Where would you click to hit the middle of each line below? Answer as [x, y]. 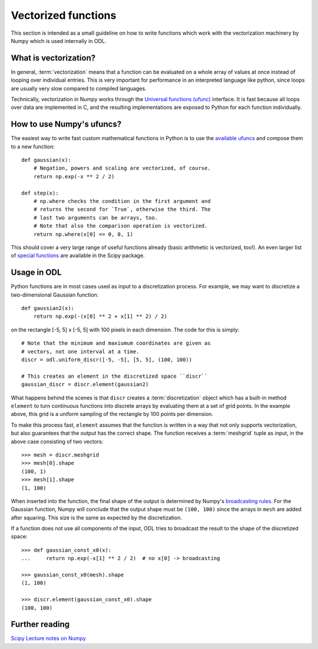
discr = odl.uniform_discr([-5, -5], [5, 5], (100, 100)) [107, 360]
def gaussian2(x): [48, 308]
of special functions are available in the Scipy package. [78, 255]
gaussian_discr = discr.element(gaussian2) [85, 385]
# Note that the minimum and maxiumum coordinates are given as [116, 343]
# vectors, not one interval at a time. [80, 351]
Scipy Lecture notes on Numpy [49, 638]
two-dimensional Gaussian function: [55, 295]
